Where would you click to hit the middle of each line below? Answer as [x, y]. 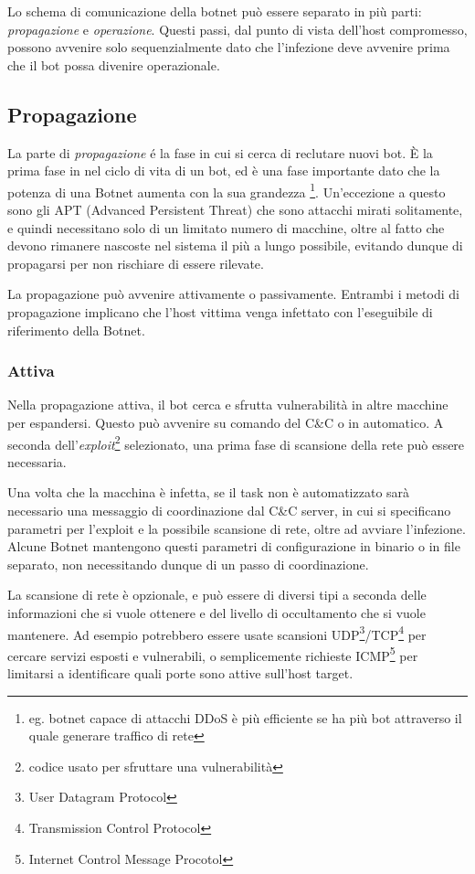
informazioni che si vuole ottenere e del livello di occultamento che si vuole [216, 612]
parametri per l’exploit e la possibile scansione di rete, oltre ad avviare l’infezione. [237, 528]
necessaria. [37, 461]
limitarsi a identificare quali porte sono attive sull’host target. [180, 673]
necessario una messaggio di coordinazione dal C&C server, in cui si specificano [229, 511]
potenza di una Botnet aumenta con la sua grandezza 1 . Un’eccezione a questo [227, 190]
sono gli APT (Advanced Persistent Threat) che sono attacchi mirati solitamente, [235, 210]
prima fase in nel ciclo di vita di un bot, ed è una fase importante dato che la [224, 171]
